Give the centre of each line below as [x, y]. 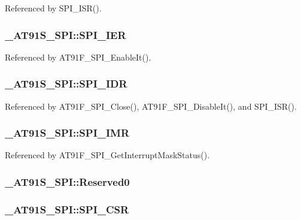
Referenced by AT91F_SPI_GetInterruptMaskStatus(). [107, 155]
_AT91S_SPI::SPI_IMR [67, 133]
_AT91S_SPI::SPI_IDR [66, 84]
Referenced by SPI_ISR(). [53, 8]
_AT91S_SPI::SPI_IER [66, 34]
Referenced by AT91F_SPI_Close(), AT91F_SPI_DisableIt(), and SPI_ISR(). [151, 106]
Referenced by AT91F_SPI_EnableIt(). [78, 57]
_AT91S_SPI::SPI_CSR [67, 209]
